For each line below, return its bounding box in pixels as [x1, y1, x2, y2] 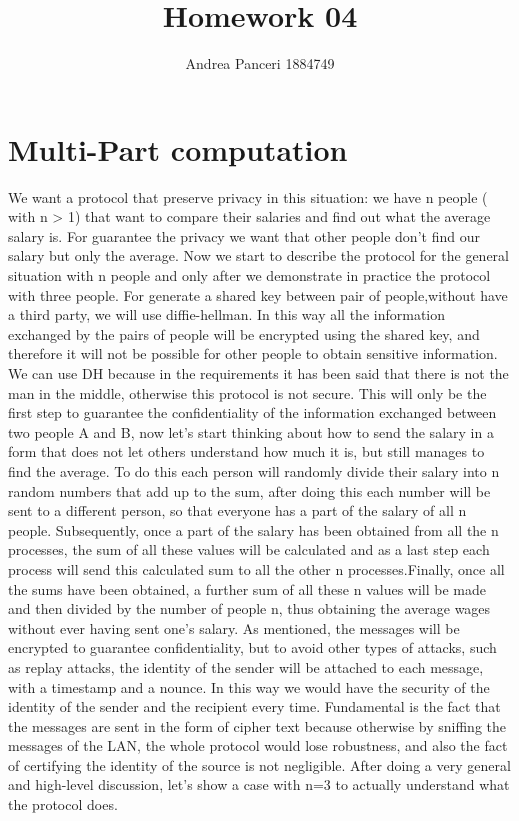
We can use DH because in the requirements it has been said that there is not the [8, 363, 509, 383]
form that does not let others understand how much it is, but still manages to [8, 441, 485, 462]
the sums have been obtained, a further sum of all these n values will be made [8, 578, 486, 599]
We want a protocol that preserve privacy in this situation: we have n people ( [8, 186, 488, 207]
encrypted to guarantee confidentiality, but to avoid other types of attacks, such [8, 637, 497, 658]
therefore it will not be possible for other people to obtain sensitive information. [8, 343, 498, 364]
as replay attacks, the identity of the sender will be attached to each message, [8, 656, 484, 677]
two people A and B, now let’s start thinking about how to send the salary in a [8, 421, 494, 442]
